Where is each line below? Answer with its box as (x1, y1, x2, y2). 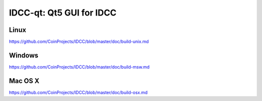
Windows (9, 51, 38, 59)
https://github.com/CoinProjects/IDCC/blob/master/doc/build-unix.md (9, 39, 149, 45)
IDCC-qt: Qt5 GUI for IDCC (9, 7, 116, 18)
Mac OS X (9, 77, 40, 85)
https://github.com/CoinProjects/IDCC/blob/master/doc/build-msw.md (9, 64, 150, 70)
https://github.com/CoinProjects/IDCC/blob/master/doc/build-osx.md (9, 89, 148, 95)
